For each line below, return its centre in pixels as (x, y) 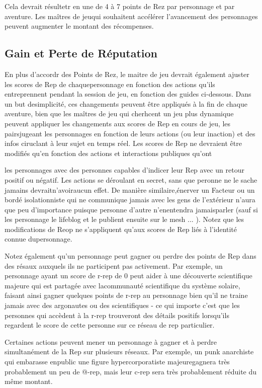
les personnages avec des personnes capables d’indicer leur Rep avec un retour (124, 170)
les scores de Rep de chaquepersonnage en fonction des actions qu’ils (110, 84)
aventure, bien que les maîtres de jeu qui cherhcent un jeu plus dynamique (119, 113)
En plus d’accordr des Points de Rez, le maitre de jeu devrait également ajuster (127, 74)
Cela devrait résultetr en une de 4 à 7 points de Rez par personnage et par (120, 6)
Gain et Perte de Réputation (81, 53)
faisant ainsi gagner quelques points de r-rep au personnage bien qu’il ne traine (126, 295)
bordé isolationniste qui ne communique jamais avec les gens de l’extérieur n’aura (130, 200)
